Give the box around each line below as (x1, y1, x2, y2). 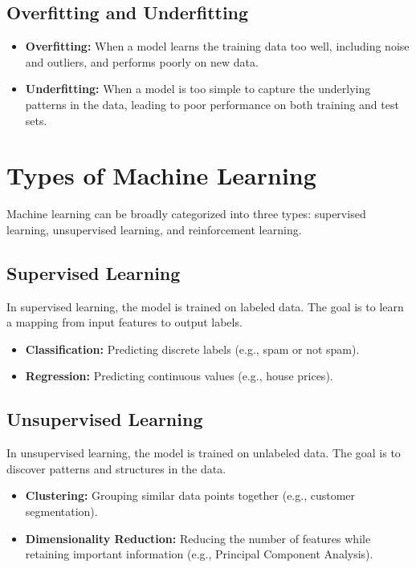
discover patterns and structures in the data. (6, 460, 226, 477)
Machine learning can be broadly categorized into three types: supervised (6, 205, 366, 222)
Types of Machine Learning (6, 159, 316, 192)
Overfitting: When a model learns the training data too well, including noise (25, 38, 410, 55)
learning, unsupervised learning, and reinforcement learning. (6, 221, 302, 237)
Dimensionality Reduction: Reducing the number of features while (25, 529, 371, 546)
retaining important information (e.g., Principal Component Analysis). (25, 546, 373, 562)
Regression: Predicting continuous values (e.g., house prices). (25, 367, 333, 384)
